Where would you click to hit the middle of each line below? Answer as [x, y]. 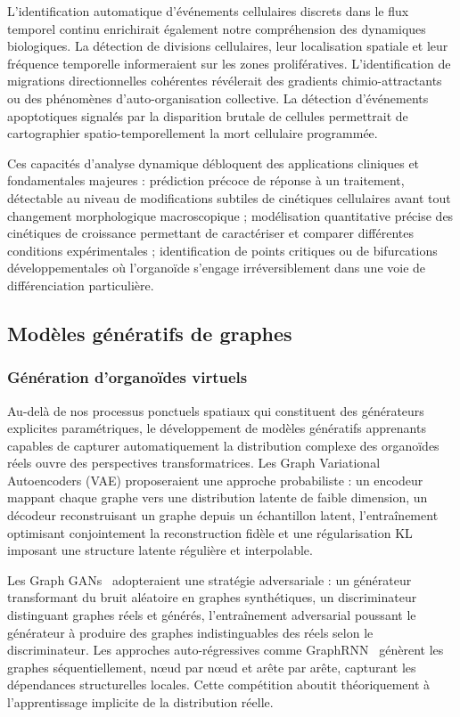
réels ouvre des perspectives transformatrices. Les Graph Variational [194, 463]
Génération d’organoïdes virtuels [127, 377]
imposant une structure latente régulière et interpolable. [160, 550]
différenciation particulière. [81, 285]
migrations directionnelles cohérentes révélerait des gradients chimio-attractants [225, 81]
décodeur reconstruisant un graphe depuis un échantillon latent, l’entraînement [223, 515]
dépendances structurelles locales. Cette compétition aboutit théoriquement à [219, 684]
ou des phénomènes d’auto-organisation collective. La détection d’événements [218, 98]
